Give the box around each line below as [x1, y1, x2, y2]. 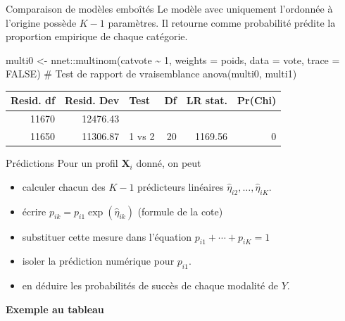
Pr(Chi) [237, 93, 277, 108]
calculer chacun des [22, 179, 106, 194]
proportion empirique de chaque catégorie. [6, 29, 188, 44]
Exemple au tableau [6, 301, 104, 316]
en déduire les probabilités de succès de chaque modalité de [22, 278, 278, 293]
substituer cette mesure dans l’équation [22, 229, 192, 244]
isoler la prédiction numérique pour [22, 253, 175, 268]
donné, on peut [136, 156, 201, 170]
